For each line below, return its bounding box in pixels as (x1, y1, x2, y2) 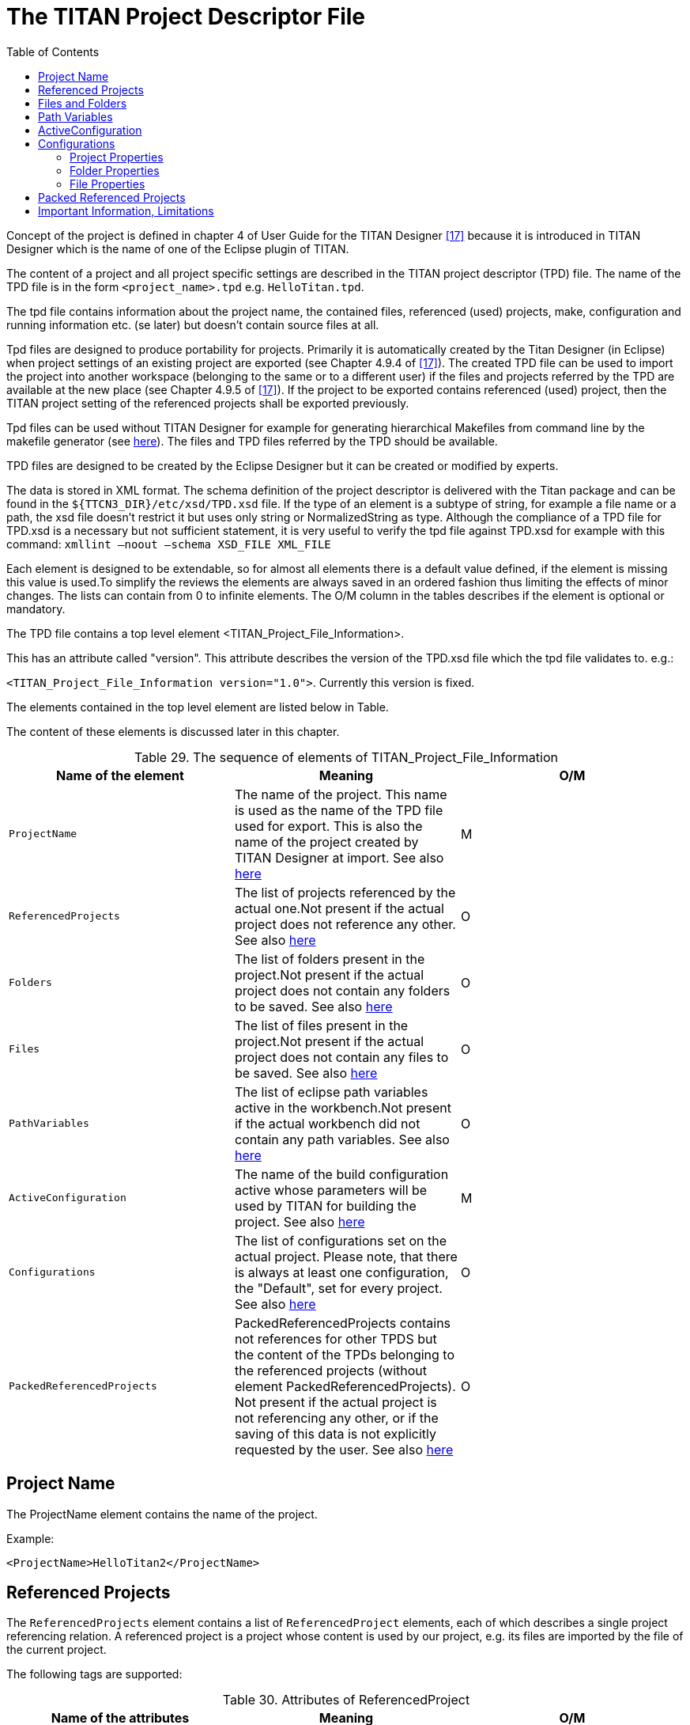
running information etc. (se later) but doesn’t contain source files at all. (6, 317, 379, 332)
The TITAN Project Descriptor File (6, 3, 366, 30)
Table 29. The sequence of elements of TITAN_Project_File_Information (134, 749, 558, 765)
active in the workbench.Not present (234, 1099, 452, 1116)
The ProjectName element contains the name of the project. (6, 1507, 318, 1521)
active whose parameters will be (234, 1181, 428, 1198)
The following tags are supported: (6, 1667, 183, 1681)
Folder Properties (70, 163, 160, 177)
